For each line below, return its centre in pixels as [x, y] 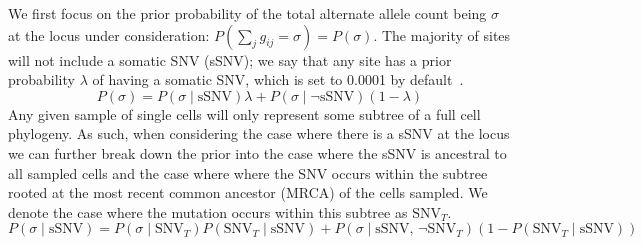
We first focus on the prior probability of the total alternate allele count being [247, 13]
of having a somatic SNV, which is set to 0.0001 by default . [278, 79]
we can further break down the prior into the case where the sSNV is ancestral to [257, 152]
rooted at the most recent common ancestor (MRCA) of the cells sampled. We [248, 192]
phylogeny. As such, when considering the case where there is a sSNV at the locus [259, 133]
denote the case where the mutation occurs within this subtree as [208, 211]
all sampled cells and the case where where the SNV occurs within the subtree [248, 172]
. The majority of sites [442, 34]
